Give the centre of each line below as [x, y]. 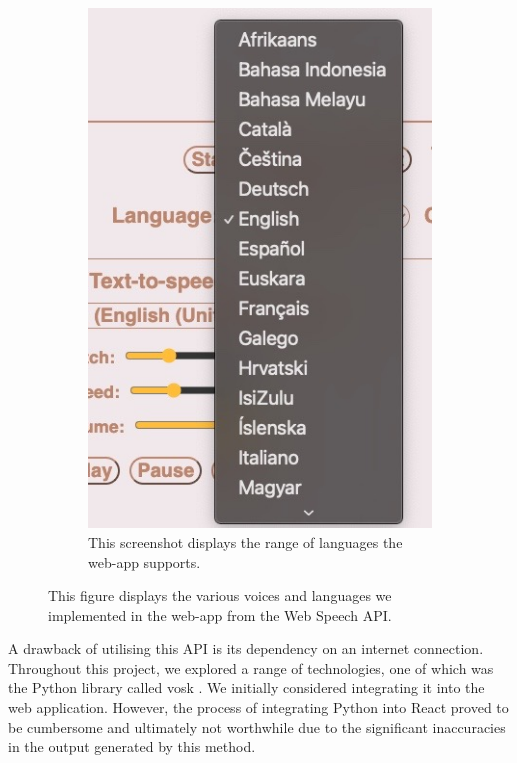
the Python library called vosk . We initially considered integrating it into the [246, 687]
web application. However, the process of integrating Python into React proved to [258, 707]
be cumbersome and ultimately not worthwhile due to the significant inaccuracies [257, 726]
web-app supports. [144, 561]
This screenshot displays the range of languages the [245, 541]
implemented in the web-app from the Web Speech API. [220, 614]
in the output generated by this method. [132, 746]
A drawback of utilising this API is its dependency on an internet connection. [246, 648]
